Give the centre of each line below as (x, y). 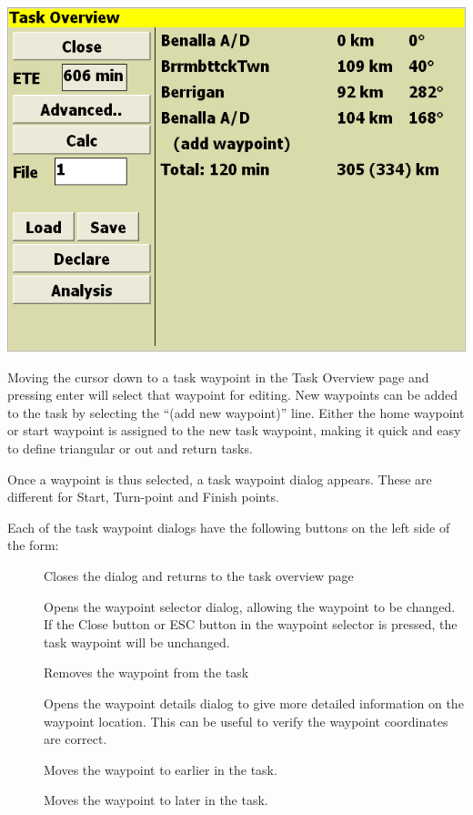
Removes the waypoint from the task (146, 672)
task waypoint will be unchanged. (137, 642)
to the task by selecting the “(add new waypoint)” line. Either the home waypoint (236, 412)
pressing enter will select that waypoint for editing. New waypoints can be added (233, 395)
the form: (33, 545)
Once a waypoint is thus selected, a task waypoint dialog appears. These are (220, 479)
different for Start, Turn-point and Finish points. (143, 497)
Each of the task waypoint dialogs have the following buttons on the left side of (229, 527)
